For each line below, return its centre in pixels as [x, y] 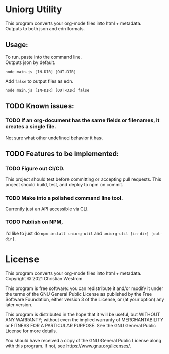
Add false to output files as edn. [39, 81]
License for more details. [31, 331]
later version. [19, 304]
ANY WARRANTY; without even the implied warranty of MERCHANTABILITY [84, 320]
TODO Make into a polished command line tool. [64, 198]
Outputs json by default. [30, 62]
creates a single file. [31, 127]
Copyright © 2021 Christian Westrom [44, 278]
